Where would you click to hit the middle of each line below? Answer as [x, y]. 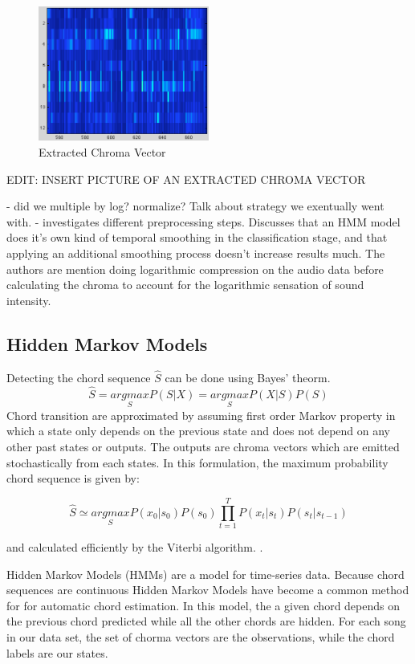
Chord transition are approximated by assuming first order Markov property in [201, 415]
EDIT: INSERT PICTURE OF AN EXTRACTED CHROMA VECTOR [186, 179]
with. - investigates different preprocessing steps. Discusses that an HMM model [203, 221]
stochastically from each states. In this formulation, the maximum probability [197, 462]
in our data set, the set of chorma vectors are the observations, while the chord [201, 636]
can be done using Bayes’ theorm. [248, 377]
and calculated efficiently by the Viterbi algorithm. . [135, 546]
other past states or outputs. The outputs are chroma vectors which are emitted [203, 447]
